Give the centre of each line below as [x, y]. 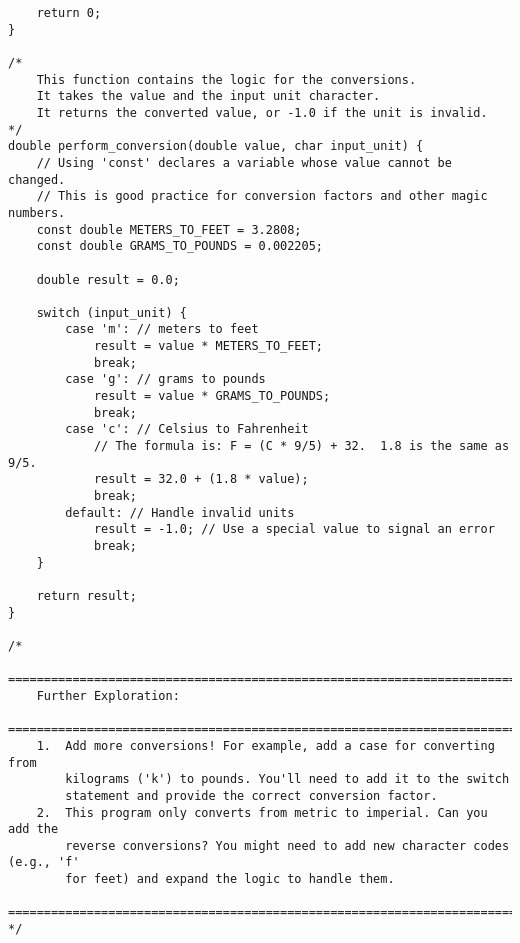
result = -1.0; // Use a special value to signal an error [294, 529]
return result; [86, 595]
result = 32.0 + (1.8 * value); [201, 479]
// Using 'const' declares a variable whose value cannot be [244, 162]
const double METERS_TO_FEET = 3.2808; [169, 229]
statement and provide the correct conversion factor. [251, 795]
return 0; [69, 13]
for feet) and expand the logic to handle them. [230, 879]
